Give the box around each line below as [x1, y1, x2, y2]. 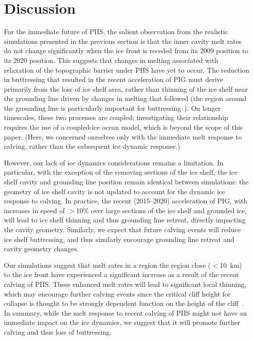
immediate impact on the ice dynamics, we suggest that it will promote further [4, 317, 240, 327]
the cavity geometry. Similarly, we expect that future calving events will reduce [4, 224, 241, 234]
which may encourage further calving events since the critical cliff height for [4, 288, 231, 299]
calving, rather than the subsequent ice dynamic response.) [4, 141, 180, 151]
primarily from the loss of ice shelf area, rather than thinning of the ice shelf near [4, 83, 248, 94]
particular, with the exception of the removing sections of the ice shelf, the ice [4, 167, 237, 177]
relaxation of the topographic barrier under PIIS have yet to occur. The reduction [4, 64, 250, 75]
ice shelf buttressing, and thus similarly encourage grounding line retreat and [4, 234, 234, 244]
